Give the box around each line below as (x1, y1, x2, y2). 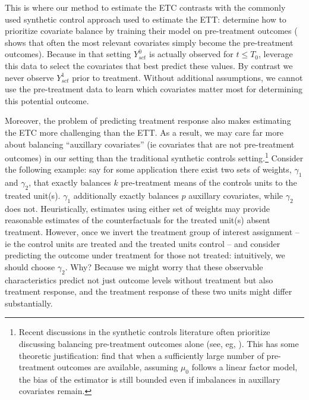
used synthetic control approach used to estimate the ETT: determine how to (5, 12, 286, 25)
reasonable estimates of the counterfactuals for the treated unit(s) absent (5, 214, 270, 226)
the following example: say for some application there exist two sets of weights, (5, 163, 292, 176)
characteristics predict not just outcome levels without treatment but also (5, 273, 273, 286)
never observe (5, 71, 54, 83)
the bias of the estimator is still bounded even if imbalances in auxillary (18, 373, 280, 385)
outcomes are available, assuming (57, 361, 178, 373)
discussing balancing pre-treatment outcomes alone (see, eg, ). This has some (18, 337, 299, 349)
